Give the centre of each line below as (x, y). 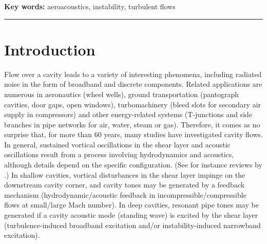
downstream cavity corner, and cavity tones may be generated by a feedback (125, 185)
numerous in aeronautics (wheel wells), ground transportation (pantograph (122, 94)
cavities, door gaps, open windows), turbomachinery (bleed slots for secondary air (133, 104)
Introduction (50, 49)
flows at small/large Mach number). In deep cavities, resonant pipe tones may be (131, 205)
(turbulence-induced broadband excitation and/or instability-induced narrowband (132, 225)
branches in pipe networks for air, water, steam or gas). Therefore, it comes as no (132, 124)
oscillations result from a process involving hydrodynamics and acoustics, (119, 154)
